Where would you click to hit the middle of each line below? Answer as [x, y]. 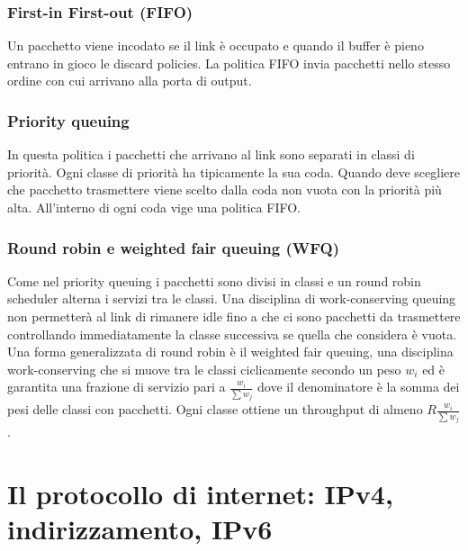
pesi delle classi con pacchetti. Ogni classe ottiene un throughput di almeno [215, 409]
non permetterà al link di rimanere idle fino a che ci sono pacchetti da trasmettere [234, 316]
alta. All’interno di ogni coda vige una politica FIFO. [154, 207]
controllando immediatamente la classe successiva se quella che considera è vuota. [232, 334]
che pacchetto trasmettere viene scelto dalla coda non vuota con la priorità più [225, 190]
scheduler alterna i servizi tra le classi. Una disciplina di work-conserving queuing [232, 298]
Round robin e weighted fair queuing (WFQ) [173, 247]
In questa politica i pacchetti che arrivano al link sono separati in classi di [211, 154]
